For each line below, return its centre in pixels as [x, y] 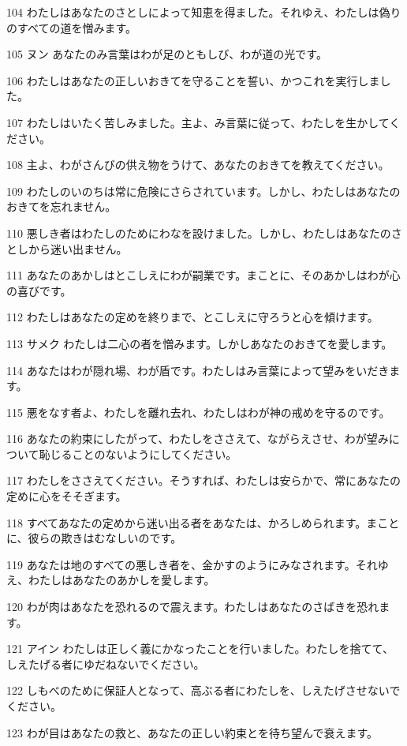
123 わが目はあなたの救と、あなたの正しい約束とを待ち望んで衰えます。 [192, 732]
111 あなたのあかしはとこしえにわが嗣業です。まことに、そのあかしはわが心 [203, 275]
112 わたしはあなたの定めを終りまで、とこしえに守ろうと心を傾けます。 [192, 317]
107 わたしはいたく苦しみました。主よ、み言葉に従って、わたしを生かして [198, 122]
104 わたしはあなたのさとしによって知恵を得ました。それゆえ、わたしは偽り [204, 12]
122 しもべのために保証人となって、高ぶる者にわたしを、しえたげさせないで [203, 690]
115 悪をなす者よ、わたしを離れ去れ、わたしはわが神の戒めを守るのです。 [198, 412]
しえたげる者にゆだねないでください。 [106, 664]
